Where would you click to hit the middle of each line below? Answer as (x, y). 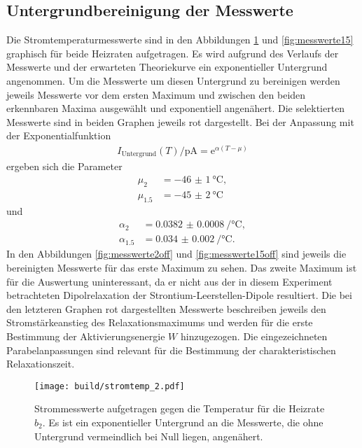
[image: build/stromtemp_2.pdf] (110, 386)
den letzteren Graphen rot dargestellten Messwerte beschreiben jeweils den (166, 308)
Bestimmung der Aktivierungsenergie (86, 336)
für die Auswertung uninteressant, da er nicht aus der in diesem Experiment (169, 281)
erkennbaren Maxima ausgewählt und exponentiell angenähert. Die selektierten (176, 108)
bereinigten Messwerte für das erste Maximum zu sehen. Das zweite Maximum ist (182, 267)
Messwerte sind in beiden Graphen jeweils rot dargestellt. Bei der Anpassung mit (180, 121)
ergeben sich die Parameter (64, 166)
